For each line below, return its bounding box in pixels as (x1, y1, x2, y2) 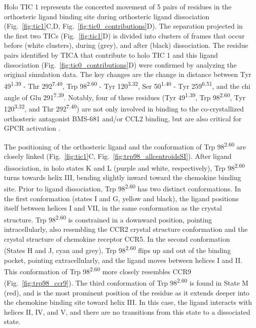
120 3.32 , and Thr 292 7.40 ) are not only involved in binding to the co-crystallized (4, 102, 244, 113)
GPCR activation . (4, 123, 61, 133)
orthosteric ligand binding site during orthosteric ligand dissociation (4, 11, 210, 21)
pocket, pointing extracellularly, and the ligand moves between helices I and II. (4, 255, 243, 265)
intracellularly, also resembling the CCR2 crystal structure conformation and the (4, 224, 248, 234)
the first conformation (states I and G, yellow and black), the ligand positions (4, 193, 239, 203)
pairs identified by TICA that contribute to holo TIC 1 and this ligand (4, 49, 218, 60)
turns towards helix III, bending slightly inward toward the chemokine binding (4, 172, 241, 182)
